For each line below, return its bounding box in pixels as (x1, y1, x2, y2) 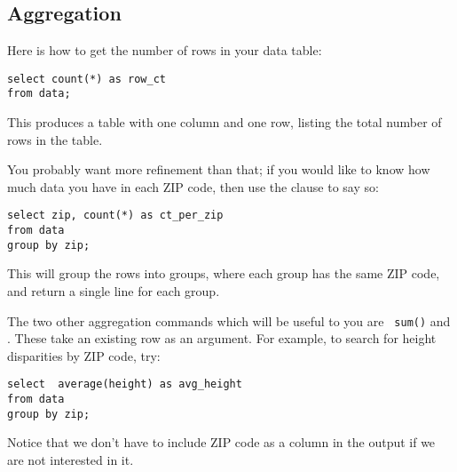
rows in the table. (7, 130, 103, 148)
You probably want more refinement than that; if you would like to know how (7, 160, 430, 179)
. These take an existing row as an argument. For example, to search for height (7, 329, 437, 348)
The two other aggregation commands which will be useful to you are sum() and (7, 311, 451, 330)
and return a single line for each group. (7, 282, 220, 300)
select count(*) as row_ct (7, 72, 166, 85)
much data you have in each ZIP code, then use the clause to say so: (7, 177, 379, 196)
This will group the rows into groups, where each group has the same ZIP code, (7, 264, 440, 283)
